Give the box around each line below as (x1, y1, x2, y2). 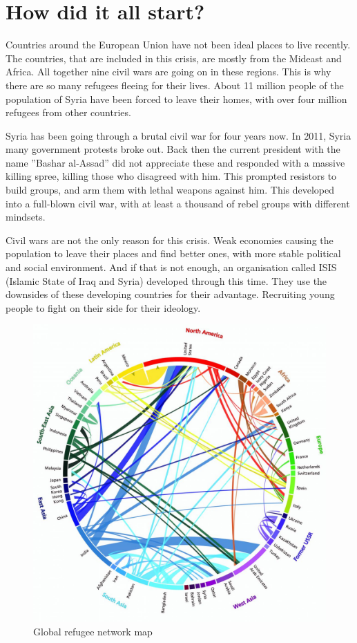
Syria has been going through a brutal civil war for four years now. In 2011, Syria (6, 128, 351, 142)
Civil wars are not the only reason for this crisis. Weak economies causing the (6, 232, 334, 247)
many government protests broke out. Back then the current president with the (6, 142, 340, 156)
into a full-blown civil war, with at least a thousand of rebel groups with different (6, 196, 350, 210)
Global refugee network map (33, 624, 153, 638)
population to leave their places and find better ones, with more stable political (6, 246, 341, 261)
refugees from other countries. (6, 105, 131, 120)
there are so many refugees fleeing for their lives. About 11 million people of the (6, 77, 344, 92)
